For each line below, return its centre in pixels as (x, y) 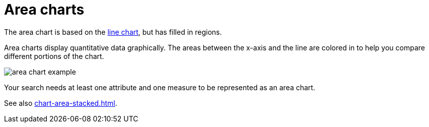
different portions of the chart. (54, 56)
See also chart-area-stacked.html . (61, 103)
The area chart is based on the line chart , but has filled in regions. (113, 32)
